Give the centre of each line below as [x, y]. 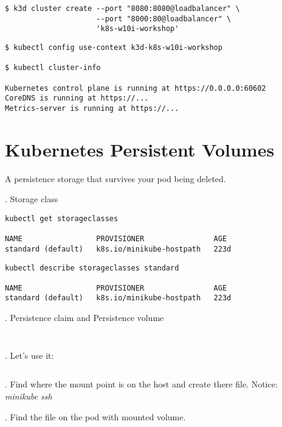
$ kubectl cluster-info [53, 68]
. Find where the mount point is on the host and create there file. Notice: [141, 384]
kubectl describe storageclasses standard [92, 268]
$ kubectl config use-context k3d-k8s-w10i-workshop [114, 47]
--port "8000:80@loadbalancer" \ [164, 19]
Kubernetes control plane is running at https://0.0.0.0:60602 [136, 88]
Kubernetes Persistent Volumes [140, 149]
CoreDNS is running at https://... [77, 98]
